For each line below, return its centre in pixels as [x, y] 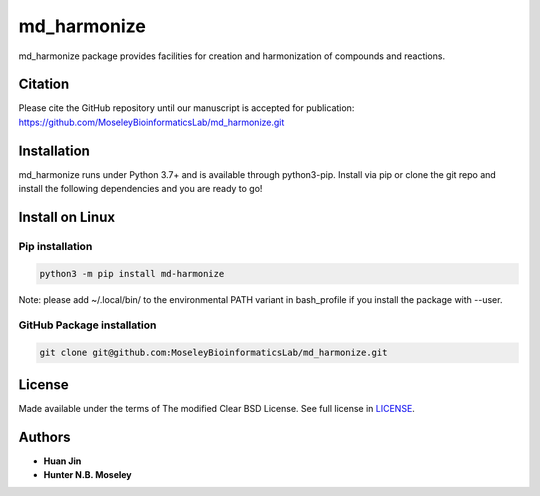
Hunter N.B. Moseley [87, 475]
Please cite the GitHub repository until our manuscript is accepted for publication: [186, 108]
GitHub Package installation [87, 325]
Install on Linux [66, 216]
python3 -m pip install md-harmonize [132, 273]
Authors [44, 436]
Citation [44, 84]
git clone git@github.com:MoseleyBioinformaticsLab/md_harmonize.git [213, 353]
